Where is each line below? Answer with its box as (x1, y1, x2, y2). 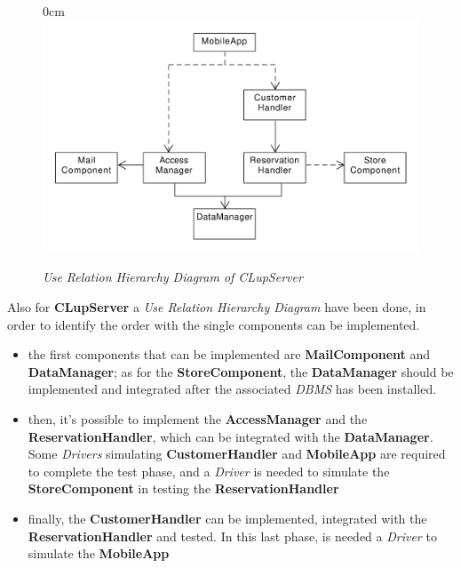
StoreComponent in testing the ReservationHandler (28, 479, 339, 498)
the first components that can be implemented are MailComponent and (28, 345, 431, 364)
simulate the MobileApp (28, 544, 170, 563)
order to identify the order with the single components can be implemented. (7, 315, 420, 333)
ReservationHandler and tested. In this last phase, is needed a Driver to (28, 526, 437, 545)
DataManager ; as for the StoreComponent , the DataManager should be (28, 362, 454, 380)
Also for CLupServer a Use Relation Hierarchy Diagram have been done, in (7, 298, 426, 316)
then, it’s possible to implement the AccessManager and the (28, 410, 368, 428)
